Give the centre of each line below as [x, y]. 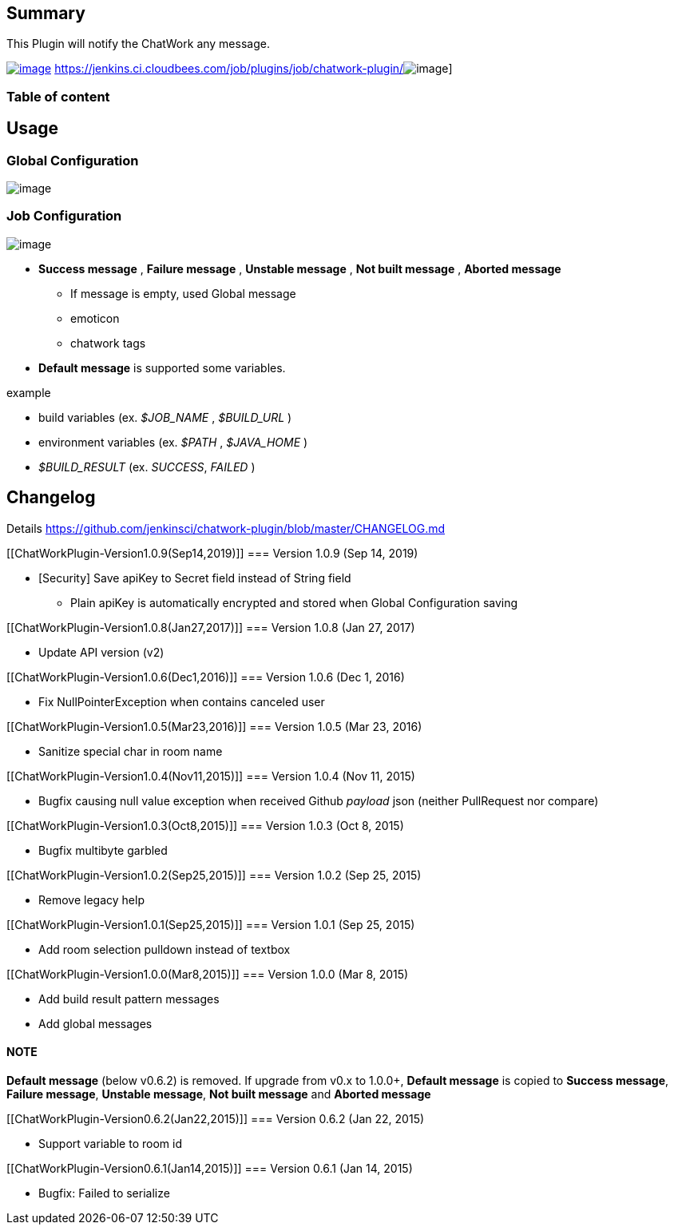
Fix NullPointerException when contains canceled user [182, 701]
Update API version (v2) [101, 652]
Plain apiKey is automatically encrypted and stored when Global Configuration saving [294, 602]
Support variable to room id [110, 1143]
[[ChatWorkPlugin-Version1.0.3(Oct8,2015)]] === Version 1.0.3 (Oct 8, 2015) [205, 825]
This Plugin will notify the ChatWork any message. [138, 44]
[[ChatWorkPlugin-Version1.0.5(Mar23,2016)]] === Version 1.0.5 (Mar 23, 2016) [214, 726]
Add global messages [95, 1023]
